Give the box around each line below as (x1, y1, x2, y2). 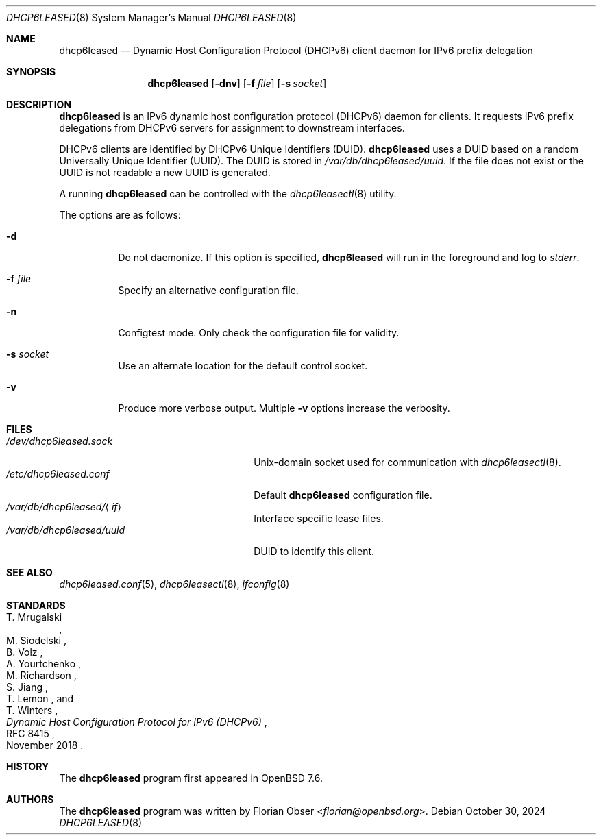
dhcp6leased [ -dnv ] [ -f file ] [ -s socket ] (147, 77, 327, 89)
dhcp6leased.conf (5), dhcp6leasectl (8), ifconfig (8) (59, 578, 290, 590)
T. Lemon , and (6, 693, 74, 704)
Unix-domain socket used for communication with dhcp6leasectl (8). (254, 456, 561, 468)
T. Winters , (6, 704, 58, 716)
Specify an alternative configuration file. (118, 284, 299, 296)
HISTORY (6, 761, 49, 772)
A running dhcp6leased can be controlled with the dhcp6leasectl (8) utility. (59, 188, 397, 199)
